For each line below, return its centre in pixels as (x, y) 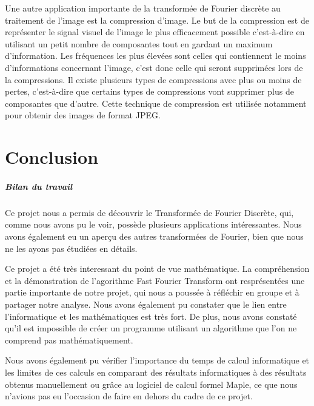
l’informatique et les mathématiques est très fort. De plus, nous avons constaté (151, 316)
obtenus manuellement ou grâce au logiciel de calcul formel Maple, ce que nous (151, 384)
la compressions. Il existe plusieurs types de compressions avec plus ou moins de (153, 79)
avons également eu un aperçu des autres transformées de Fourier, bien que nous (154, 236)
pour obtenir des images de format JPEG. (83, 115)
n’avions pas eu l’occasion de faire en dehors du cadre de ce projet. (129, 396)
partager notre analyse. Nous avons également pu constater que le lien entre (146, 304)
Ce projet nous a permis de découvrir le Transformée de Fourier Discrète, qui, (149, 212)
